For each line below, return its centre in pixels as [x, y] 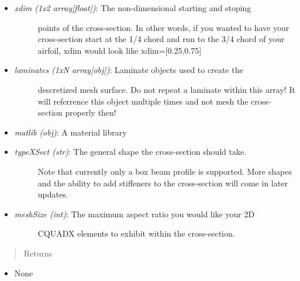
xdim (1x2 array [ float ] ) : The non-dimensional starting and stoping [133, 8]
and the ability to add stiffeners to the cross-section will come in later [163, 183]
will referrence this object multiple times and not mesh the [143, 101]
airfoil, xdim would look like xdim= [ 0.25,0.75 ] [120, 50]
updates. [53, 194]
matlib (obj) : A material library [70, 132]
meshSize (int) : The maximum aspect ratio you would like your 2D [135, 214]
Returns [38, 253]
